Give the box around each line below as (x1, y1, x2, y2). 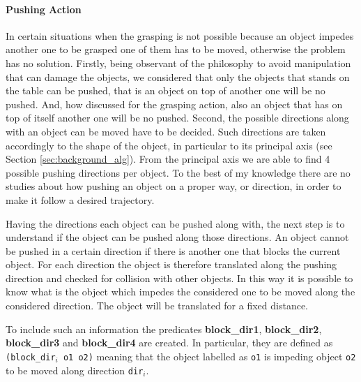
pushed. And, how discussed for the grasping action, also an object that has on (6, 96, 343, 111)
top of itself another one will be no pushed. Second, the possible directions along (6, 110, 349, 125)
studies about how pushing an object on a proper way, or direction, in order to (6, 179, 341, 193)
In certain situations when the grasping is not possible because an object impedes (6, 28, 354, 43)
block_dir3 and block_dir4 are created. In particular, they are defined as (6, 335, 333, 350)
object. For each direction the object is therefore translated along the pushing (6, 257, 337, 272)
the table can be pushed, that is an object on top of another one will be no (6, 83, 325, 98)
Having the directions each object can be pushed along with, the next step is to (6, 216, 345, 230)
